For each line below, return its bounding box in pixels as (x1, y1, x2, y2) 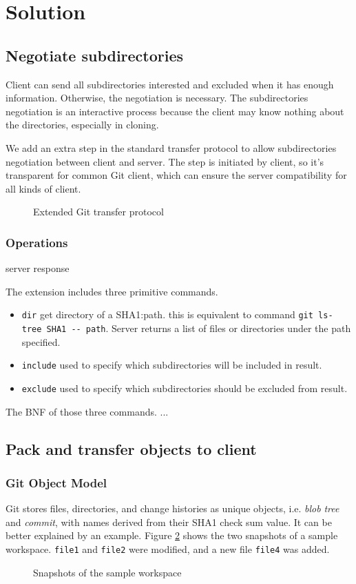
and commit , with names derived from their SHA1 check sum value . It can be (6, 514, 332, 529)
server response (6, 261, 70, 275)
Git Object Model (6, 474, 107, 491)
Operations (6, 233, 68, 251)
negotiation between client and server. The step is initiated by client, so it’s (6, 154, 324, 168)
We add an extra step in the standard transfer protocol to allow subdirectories (6, 140, 337, 155)
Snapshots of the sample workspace (33, 565, 182, 579)
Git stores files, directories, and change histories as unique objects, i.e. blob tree (6, 501, 339, 516)
